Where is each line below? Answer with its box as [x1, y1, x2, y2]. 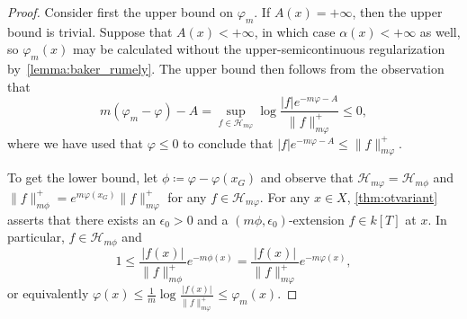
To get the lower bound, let [7, 168, 158, 187]
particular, [7, 227, 65, 246]
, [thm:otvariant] [346, 187, 438, 206]
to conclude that [183, 133, 274, 152]
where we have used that [7, 133, 143, 152]
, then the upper [352, 3, 443, 21]
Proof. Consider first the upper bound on [7, 3, 234, 21]
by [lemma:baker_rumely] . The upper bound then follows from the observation [7, 59, 445, 78]
